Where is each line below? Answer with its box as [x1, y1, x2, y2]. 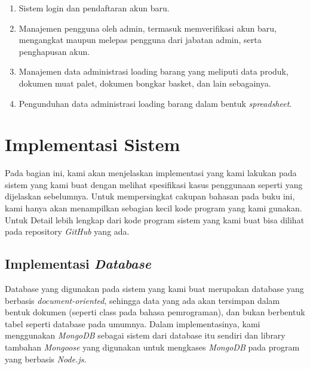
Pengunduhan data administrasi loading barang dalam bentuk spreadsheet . [19, 97, 292, 109]
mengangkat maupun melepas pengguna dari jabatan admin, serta [19, 33, 262, 46]
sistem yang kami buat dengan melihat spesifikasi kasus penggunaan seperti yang [5, 178, 303, 190]
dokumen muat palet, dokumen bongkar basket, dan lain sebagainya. [19, 76, 271, 89]
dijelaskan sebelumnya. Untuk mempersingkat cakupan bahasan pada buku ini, [5, 190, 295, 202]
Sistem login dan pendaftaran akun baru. [19, 2, 170, 14]
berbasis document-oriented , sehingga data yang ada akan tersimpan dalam [5, 294, 280, 306]
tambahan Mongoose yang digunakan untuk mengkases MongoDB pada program [5, 341, 300, 353]
